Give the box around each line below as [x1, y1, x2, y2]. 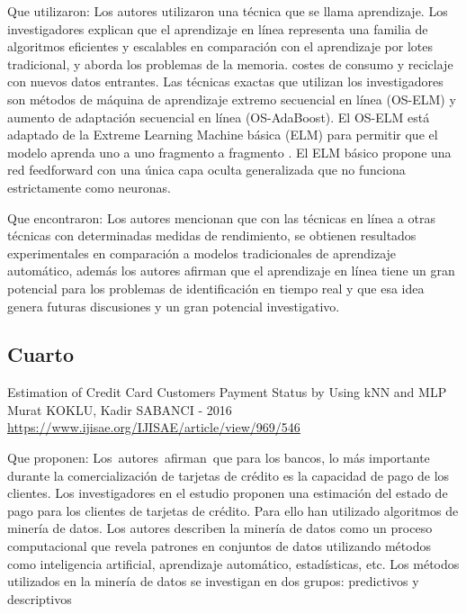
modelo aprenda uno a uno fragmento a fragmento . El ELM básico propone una [7, 142, 452, 161]
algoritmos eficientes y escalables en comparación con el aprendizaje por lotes [7, 37, 433, 56]
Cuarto [7, 340, 75, 368]
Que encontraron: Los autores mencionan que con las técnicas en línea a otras [7, 208, 435, 227]
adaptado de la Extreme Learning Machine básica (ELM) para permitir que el [7, 125, 438, 144]
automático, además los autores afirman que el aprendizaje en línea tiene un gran [7, 261, 455, 280]
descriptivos [7, 589, 72, 608]
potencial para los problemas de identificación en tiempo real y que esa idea [7, 278, 425, 297]
